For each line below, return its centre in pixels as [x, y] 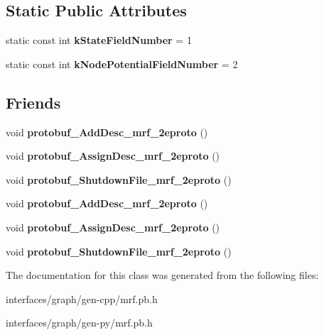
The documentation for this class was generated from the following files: [162, 275]
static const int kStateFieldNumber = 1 [99, 40]
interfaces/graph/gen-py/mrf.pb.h [79, 323]
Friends [33, 102]
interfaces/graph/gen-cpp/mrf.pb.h [82, 298]
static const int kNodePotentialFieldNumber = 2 [122, 64]
